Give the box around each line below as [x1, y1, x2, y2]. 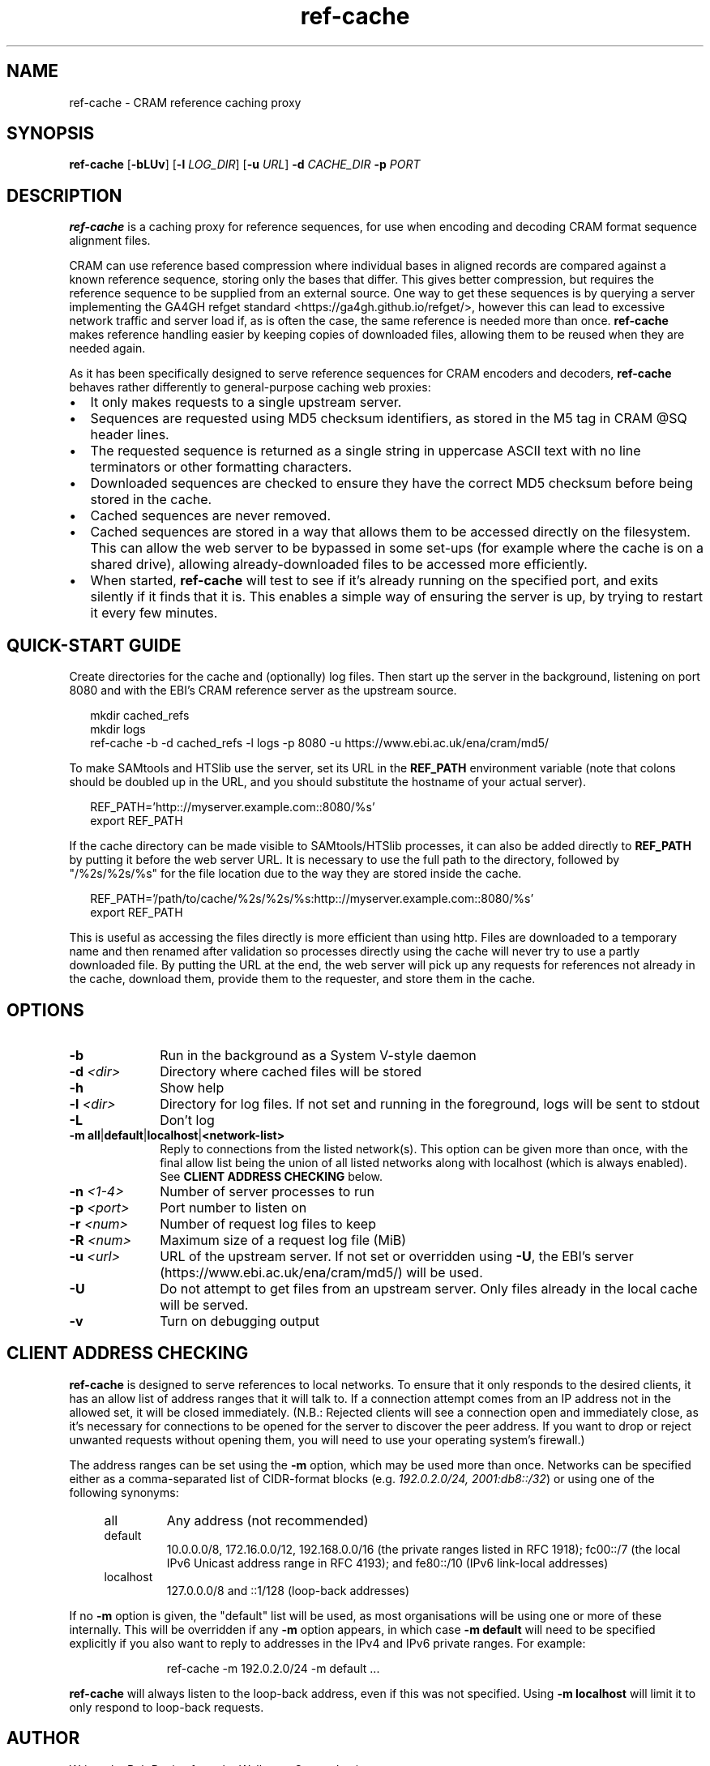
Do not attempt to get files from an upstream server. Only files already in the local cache [160, 1280, 698, 1297]
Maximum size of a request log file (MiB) [160, 1231, 407, 1248]
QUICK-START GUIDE [6, 635, 182, 656]
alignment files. [69, 233, 151, 248]
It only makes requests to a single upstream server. [90, 394, 402, 411]
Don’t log [160, 1111, 215, 1128]
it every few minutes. [90, 605, 218, 622]
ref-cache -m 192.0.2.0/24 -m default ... [166, 1661, 380, 1675]
